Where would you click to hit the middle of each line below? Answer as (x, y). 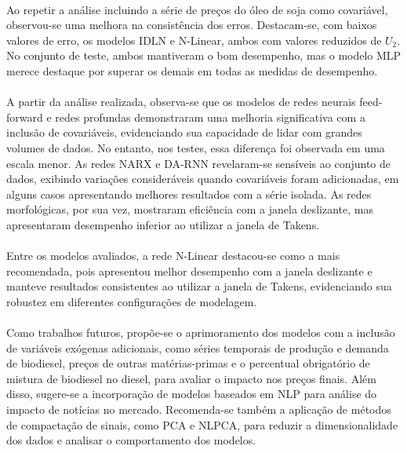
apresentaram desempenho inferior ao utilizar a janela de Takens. (163, 224)
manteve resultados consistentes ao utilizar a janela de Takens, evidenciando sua (199, 286)
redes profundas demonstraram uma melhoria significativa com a (210, 117)
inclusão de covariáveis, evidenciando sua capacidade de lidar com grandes (184, 132)
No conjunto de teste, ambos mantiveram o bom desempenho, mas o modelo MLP (204, 55)
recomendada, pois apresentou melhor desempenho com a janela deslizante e (189, 270)
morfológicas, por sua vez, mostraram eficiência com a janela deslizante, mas (190, 209)
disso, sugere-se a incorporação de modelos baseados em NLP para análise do (192, 394)
